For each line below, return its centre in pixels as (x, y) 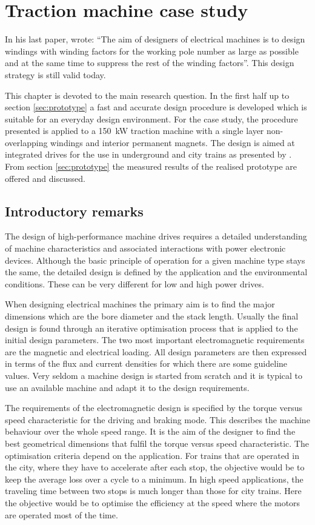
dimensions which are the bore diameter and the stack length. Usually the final (152, 316)
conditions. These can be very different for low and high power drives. (134, 283)
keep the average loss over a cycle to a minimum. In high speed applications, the (154, 479)
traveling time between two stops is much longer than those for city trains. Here (153, 491)
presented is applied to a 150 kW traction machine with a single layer (134, 131)
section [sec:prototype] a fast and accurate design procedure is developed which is (156, 107)
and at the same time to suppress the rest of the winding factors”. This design (150, 63)
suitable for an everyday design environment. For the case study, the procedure (151, 119)
